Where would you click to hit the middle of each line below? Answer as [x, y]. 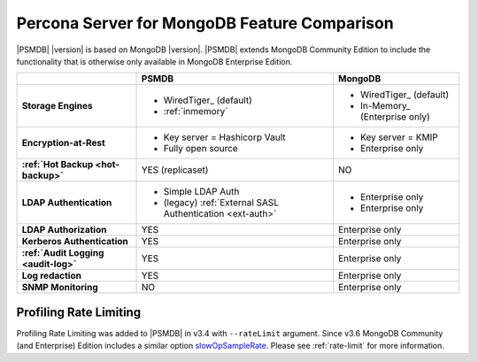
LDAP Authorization [64, 230]
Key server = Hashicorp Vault [225, 137]
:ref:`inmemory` [196, 112]
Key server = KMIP [399, 137]
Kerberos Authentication [75, 242]
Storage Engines [57, 106]
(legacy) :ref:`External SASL [221, 203]
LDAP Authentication [67, 203]
